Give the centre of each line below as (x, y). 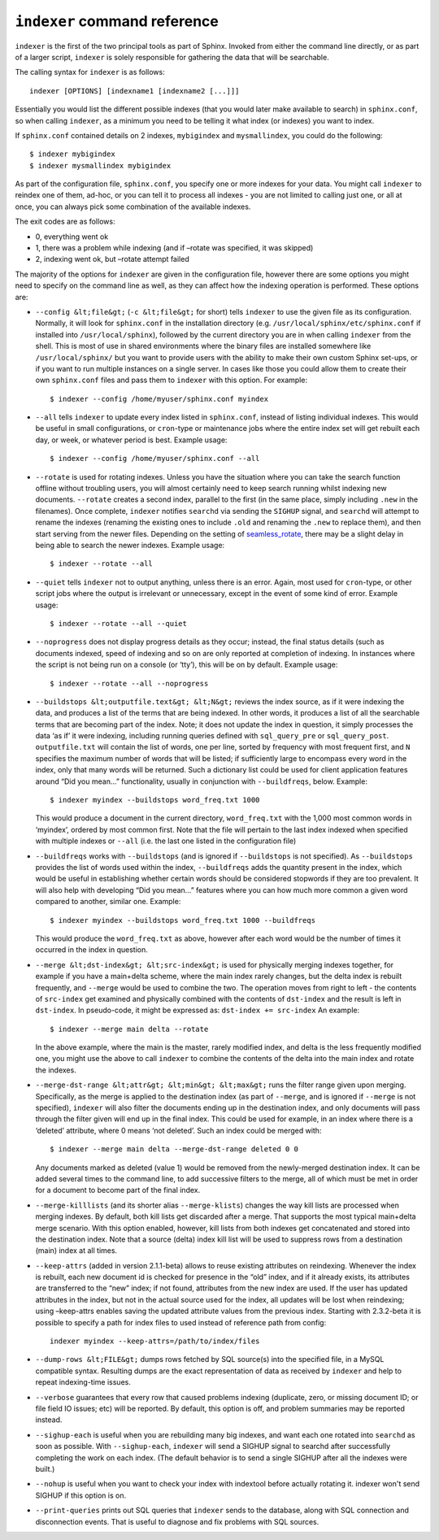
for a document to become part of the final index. (118, 1190)
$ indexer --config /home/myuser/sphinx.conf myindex (159, 399)
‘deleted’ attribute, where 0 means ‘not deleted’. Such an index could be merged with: (178, 1130)
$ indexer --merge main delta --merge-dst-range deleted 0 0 (174, 1149)
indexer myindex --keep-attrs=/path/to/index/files (155, 1341)
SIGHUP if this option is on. (80, 1495)
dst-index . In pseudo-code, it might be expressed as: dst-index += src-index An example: (198, 1010)
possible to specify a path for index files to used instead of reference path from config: (181, 1322)
